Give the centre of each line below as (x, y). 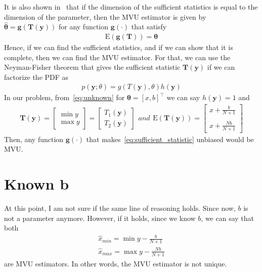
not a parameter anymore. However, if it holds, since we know (100, 218)
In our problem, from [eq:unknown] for (64, 97)
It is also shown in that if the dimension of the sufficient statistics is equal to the (131, 7)
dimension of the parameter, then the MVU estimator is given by (105, 16)
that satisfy (149, 27)
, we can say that (228, 218)
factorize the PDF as (36, 77)
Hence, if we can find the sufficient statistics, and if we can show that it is (119, 47)
